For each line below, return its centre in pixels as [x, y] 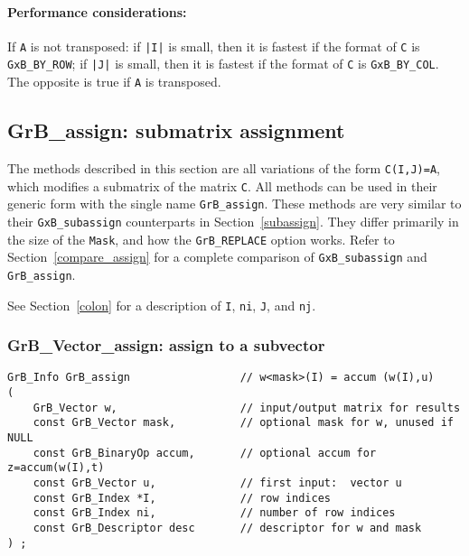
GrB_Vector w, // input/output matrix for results [247, 408]
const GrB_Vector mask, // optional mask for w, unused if [243, 423]
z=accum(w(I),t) [56, 468]
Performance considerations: [97, 11]
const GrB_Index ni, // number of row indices [214, 513]
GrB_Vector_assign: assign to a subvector [166, 345]
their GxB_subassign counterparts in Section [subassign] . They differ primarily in [233, 221]
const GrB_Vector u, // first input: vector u [217, 483]
